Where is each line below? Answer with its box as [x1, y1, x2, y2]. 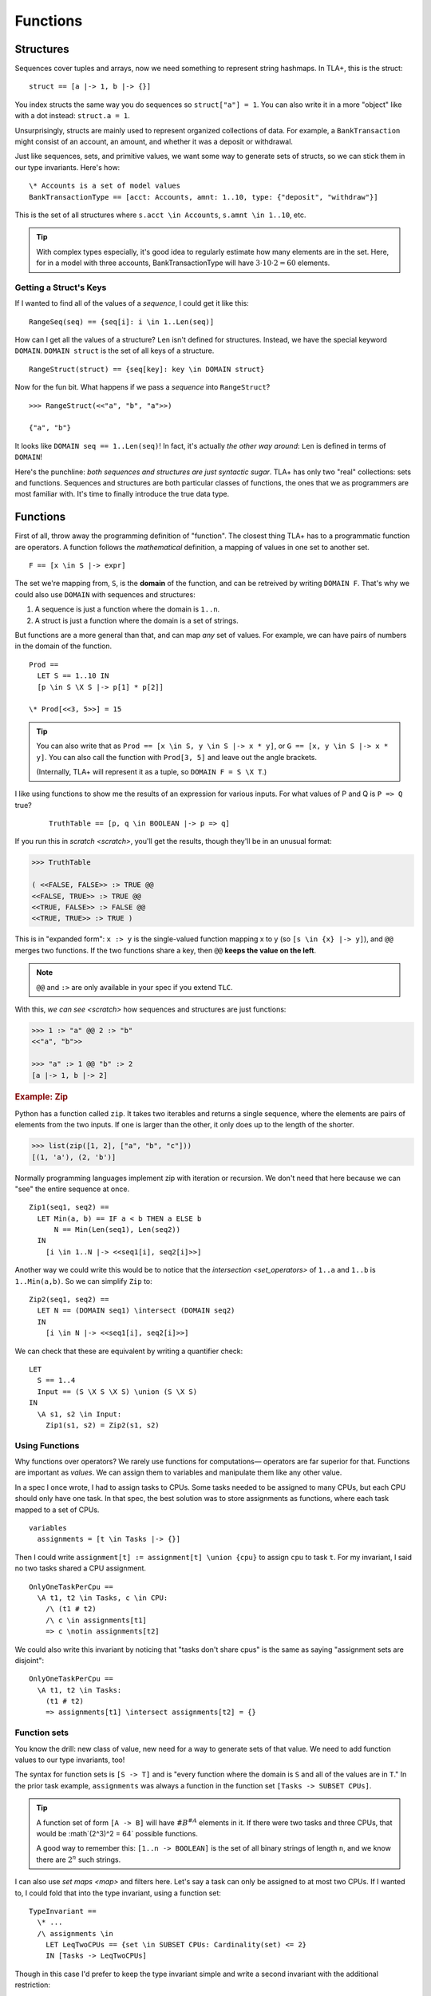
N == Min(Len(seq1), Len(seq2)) [53, 1226, 181, 1234]
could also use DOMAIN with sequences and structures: [14, 589, 196, 599]
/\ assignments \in [37, 1929, 113, 1938]
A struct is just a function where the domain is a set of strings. [34, 616, 239, 625]
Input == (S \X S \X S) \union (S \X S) [37, 1387, 198, 1396]
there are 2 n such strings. [36, 1854, 121, 1864]
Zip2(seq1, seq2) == [29, 1295, 109, 1305]
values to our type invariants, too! [14, 1755, 125, 1764]
